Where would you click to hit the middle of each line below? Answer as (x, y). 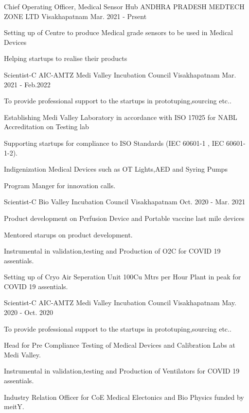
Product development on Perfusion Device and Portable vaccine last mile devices (124, 218)
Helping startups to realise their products (66, 58)
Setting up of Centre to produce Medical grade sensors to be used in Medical (119, 32)
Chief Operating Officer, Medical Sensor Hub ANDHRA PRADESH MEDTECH (124, 6)
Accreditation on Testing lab (46, 127)
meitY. (14, 406)
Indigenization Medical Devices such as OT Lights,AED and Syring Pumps (116, 169)
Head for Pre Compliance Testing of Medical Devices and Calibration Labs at (120, 345)
